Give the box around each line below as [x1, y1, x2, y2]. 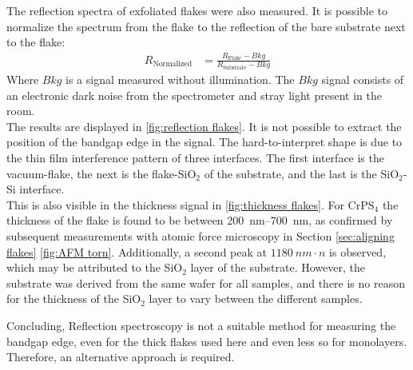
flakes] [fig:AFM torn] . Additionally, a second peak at [6, 243, 267, 260]
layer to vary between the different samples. [149, 290, 363, 307]
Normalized [153, 59, 193, 68]
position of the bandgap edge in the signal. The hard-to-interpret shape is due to [6, 133, 403, 150]
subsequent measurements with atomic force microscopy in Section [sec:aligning [6, 227, 395, 244]
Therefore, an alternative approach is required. [6, 348, 235, 365]
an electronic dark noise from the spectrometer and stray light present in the [6, 86, 382, 103]
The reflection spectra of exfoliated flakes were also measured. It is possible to [6, 2, 388, 18]
